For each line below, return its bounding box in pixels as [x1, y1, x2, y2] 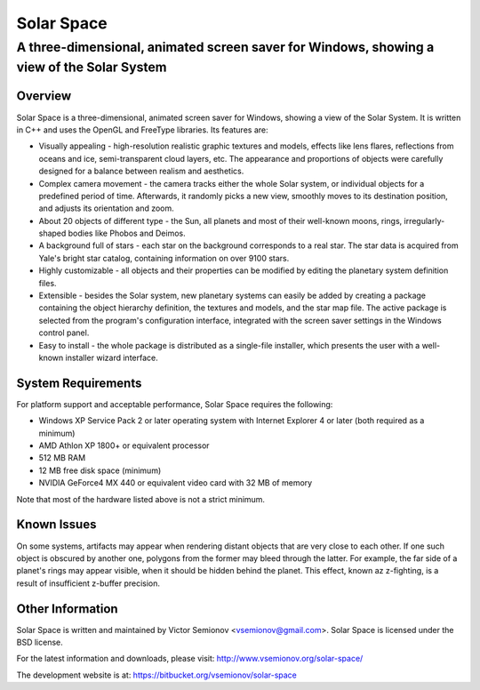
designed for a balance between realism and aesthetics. [38, 165, 244, 177]
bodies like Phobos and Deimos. [68, 228, 186, 239]
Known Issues [16, 517, 97, 533]
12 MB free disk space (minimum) [38, 465, 162, 476]
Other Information [16, 601, 119, 616]
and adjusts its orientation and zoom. [38, 203, 175, 213]
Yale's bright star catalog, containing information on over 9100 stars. [38, 253, 290, 263]
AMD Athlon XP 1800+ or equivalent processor [38, 440, 210, 451]
